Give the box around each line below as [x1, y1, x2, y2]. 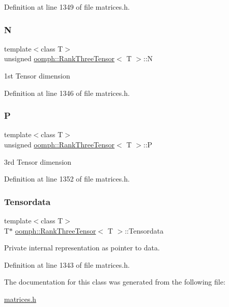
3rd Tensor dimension [4, 156, 72, 167]
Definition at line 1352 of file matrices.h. [4, 173, 130, 184]
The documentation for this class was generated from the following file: [4, 276, 225, 287]
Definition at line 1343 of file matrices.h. [4, 259, 130, 270]
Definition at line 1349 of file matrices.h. [4, 2, 130, 12]
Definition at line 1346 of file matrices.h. [4, 87, 130, 98]
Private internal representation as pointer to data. [4, 242, 160, 253]
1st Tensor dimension [4, 70, 70, 81]
